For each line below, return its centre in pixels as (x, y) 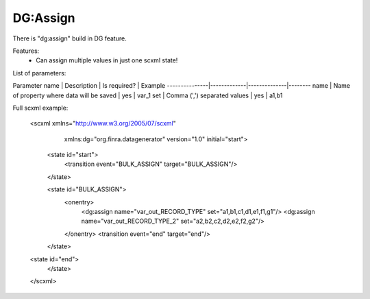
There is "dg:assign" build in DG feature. (70, 38)
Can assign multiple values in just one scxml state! (107, 60)
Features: (26, 51)
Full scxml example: (40, 108)
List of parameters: (39, 73)
